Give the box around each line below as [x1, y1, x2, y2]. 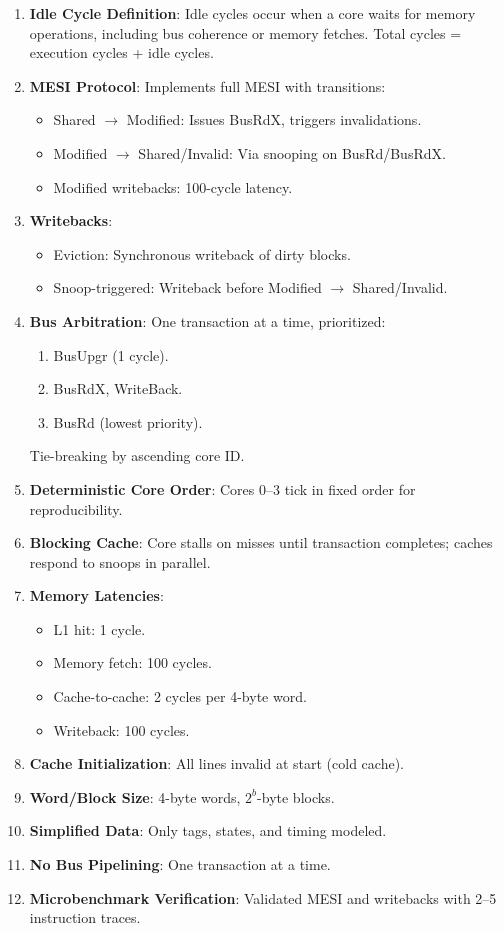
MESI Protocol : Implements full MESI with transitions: [29, 75, 386, 96]
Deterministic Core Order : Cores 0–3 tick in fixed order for [29, 478, 416, 499]
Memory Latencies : [29, 585, 164, 606]
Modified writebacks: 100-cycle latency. [53, 176, 293, 197]
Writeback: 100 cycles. [53, 719, 190, 740]
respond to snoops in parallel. [29, 551, 211, 572]
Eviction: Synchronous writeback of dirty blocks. [53, 243, 351, 264]
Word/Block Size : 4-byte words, [29, 786, 241, 807]
